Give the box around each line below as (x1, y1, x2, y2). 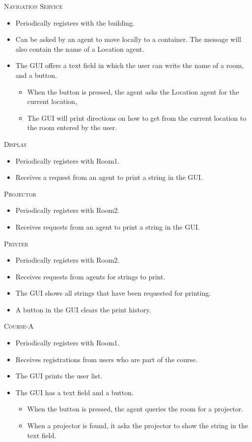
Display (4, 138, 28, 149)
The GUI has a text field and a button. (15, 387, 134, 397)
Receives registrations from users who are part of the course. (15, 354, 198, 364)
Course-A (4, 321, 34, 331)
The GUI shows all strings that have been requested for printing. (15, 288, 211, 298)
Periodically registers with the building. (15, 17, 135, 28)
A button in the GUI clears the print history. (15, 304, 151, 314)
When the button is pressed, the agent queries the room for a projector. (27, 404, 244, 414)
